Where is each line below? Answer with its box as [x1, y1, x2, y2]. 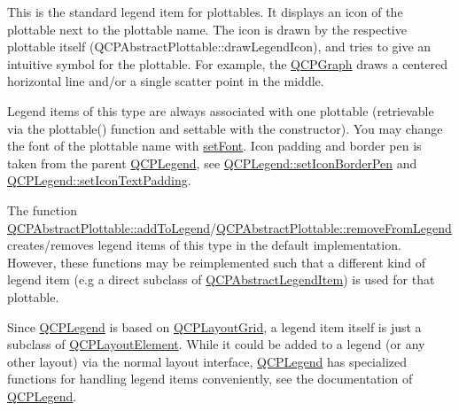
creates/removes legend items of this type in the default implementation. [7, 236, 401, 254]
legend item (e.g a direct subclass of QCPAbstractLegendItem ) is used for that [7, 270, 435, 289]
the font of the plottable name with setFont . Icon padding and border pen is [7, 136, 422, 155]
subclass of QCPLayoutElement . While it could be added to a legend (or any [7, 335, 425, 353]
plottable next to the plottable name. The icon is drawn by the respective [7, 19, 407, 38]
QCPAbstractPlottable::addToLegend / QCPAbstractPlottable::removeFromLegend [7, 218, 452, 237]
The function [7, 200, 77, 219]
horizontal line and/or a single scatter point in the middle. [7, 72, 324, 90]
